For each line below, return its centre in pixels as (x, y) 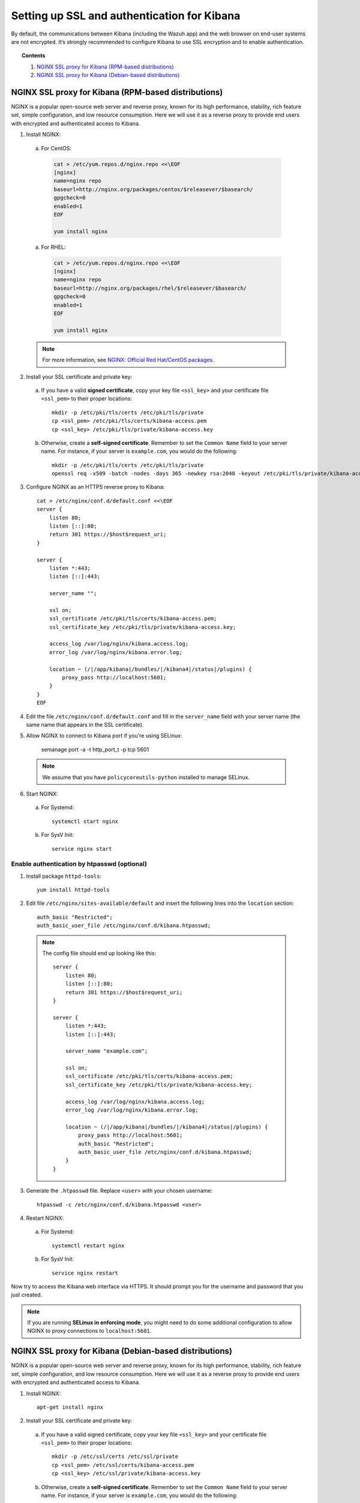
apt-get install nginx (70, 1407)
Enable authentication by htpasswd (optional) (79, 864)
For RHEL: (53, 247)
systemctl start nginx (85, 821)
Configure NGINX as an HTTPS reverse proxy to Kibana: (95, 487)
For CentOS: (56, 148)
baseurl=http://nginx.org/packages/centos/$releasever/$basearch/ (153, 189)
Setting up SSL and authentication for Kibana (126, 16)
